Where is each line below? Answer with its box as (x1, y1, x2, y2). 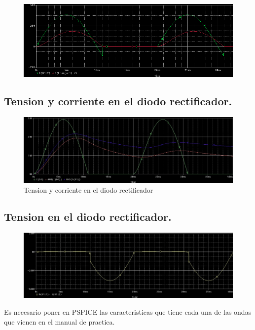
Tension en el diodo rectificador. (4, 208, 172, 224)
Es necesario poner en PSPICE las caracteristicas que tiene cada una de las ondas (4, 306, 252, 317)
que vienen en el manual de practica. (4, 316, 115, 327)
